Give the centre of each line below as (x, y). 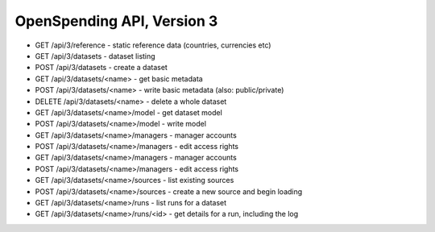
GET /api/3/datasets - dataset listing (95, 56)
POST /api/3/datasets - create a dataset (101, 68)
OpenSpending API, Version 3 (116, 21)
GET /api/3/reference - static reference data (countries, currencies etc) (153, 45)
